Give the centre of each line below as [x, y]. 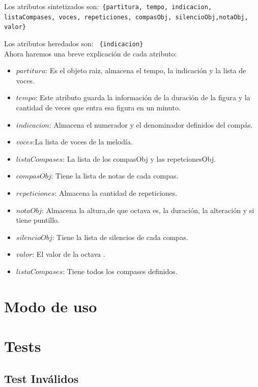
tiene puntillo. [38, 220]
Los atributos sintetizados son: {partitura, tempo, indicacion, [108, 6]
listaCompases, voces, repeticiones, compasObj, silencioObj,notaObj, [126, 17]
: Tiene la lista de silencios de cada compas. [120, 237]
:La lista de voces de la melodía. [83, 142]
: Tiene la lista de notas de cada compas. [115, 176]
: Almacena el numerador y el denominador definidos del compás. [151, 124]
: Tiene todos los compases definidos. [120, 271]
